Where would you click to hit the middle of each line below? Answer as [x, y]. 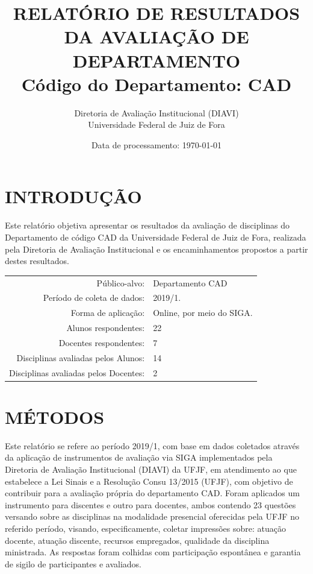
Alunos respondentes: [106, 328]
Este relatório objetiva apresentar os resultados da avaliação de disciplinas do [147, 225]
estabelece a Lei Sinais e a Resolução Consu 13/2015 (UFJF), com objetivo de [149, 481]
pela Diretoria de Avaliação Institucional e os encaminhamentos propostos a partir [156, 249]
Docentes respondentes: [102, 342]
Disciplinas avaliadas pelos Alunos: [81, 357]
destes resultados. [37, 261]
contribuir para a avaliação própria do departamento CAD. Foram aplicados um [152, 493]
